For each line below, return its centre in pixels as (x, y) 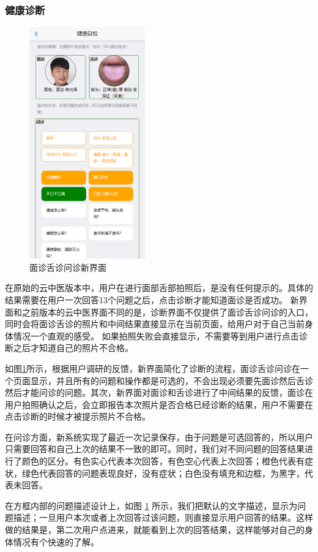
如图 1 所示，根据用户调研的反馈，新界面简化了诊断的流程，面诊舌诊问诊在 (153, 368)
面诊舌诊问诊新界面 (68, 267)
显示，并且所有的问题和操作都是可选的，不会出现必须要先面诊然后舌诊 (172, 380)
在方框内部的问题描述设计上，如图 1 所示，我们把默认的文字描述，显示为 (151, 505)
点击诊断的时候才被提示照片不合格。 (78, 416)
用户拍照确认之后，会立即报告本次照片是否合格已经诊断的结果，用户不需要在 (159, 404)
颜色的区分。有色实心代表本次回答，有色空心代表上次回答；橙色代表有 (163, 461)
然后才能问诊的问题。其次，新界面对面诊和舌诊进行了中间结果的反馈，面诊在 (159, 392)
